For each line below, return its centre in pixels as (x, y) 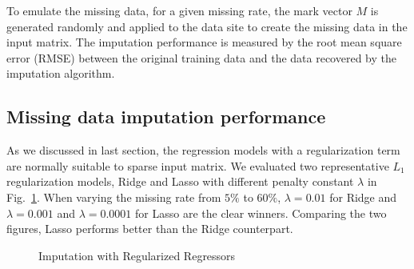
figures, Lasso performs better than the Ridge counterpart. (150, 229)
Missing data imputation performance (166, 116)
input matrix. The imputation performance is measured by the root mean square (204, 42)
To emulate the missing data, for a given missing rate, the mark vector (179, 10)
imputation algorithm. (61, 73)
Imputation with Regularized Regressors (137, 255)
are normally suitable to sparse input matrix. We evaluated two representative (198, 165)
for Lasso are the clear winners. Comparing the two (261, 213)
